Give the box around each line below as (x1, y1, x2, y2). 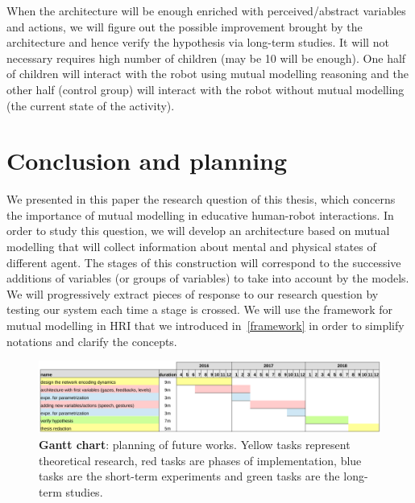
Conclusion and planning (6, 144, 288, 177)
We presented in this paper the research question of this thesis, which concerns (6, 191, 396, 208)
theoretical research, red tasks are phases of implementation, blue (39, 451, 362, 468)
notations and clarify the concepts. (6, 332, 177, 349)
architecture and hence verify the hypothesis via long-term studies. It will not (6, 34, 389, 51)
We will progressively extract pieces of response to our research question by (6, 285, 379, 302)
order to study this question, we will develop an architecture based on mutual (6, 222, 390, 239)
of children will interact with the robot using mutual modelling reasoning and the (6, 65, 409, 82)
